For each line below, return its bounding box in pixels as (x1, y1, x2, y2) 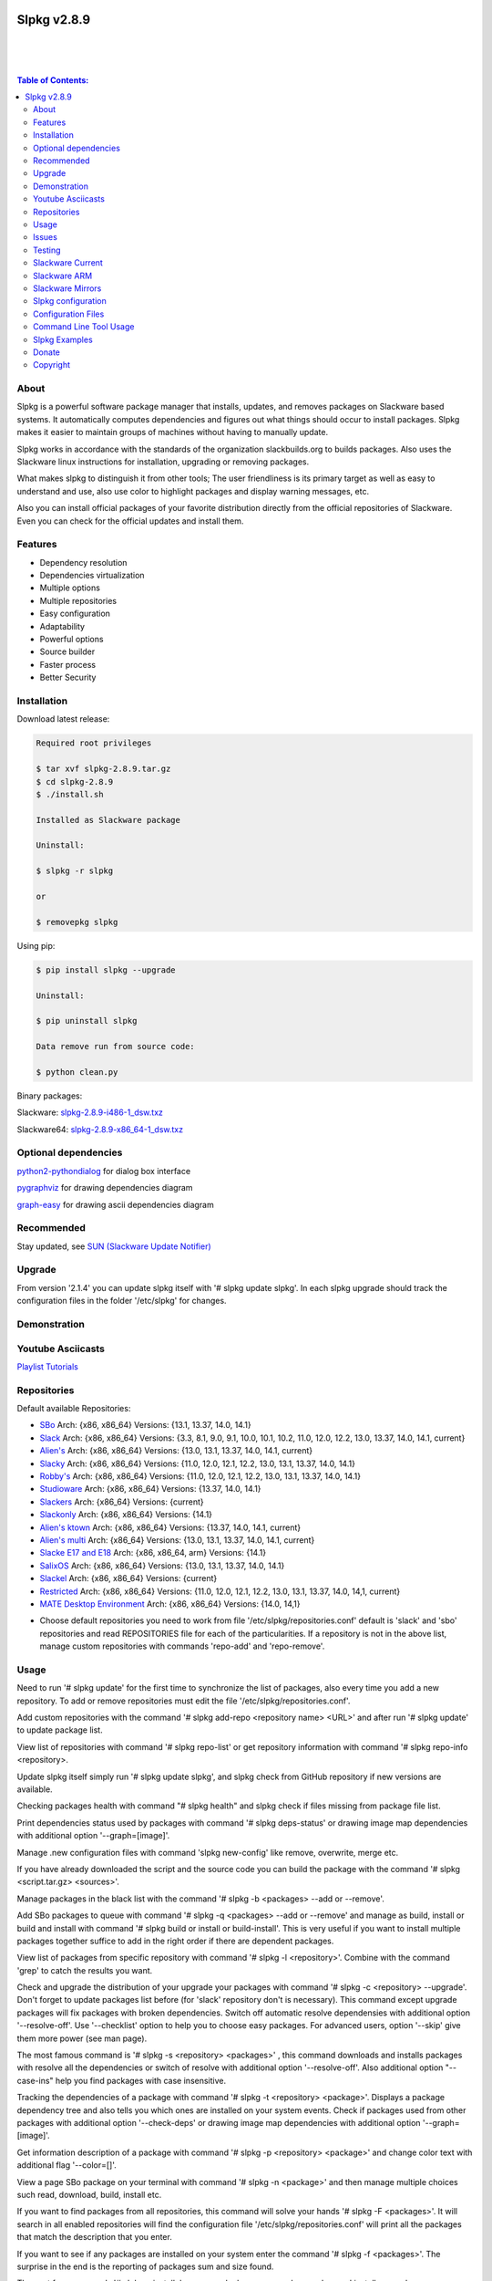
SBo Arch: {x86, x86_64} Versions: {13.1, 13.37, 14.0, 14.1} (39, 1420, 251, 1431)
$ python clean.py (36, 1067, 118, 1077)
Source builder (39, 646, 96, 657)
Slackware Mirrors (33, 283, 102, 294)
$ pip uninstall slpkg (36, 1016, 138, 1026)
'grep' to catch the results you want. (16, 1964, 153, 1975)
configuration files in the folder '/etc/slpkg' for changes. (16, 1296, 227, 1307)
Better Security (39, 672, 97, 683)
